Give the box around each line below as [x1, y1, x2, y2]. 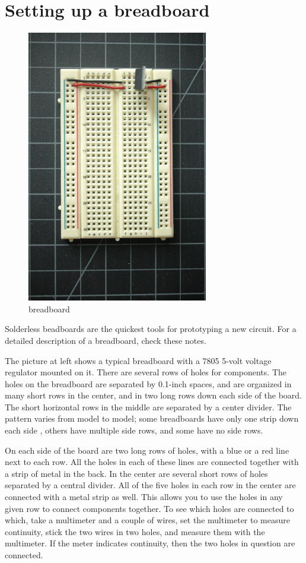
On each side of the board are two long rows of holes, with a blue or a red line [5, 444, 289, 456]
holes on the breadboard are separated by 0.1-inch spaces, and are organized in [5, 377, 292, 390]
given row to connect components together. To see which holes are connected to [5, 502, 294, 514]
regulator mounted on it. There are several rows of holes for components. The [5, 366, 286, 378]
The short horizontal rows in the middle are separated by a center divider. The [5, 400, 292, 413]
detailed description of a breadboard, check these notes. [5, 334, 206, 346]
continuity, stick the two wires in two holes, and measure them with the [5, 525, 265, 537]
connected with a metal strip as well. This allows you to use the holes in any [5, 491, 283, 503]
